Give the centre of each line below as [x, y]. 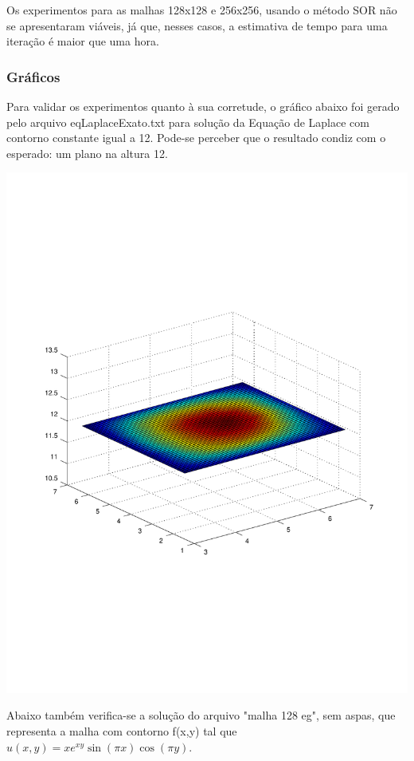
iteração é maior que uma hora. [83, 41]
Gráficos [33, 76]
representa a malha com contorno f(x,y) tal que [122, 731]
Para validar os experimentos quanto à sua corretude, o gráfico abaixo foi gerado [203, 106]
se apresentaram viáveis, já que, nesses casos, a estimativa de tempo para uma [197, 25]
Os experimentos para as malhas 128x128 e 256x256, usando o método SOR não [202, 10]
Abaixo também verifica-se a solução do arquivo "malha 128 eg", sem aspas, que [201, 715]
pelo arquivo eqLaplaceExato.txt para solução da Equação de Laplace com [188, 122]
